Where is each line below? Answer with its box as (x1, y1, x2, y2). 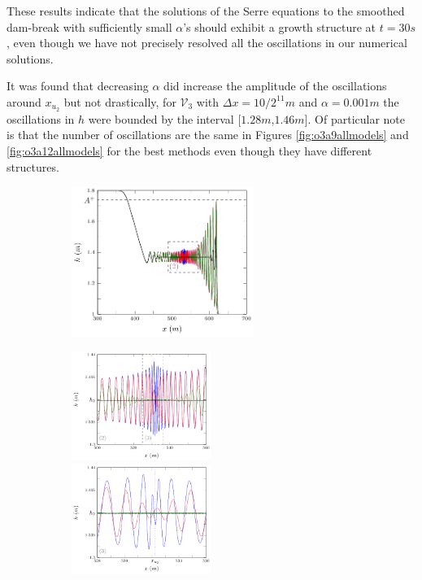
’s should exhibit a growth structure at (183, 18, 376, 35)
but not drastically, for (63, 93, 176, 110)
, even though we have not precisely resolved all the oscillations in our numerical (7, 34, 407, 51)
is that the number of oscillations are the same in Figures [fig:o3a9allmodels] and (7, 126, 409, 143)
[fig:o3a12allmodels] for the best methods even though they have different (7, 142, 372, 159)
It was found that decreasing (7, 77, 149, 94)
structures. (7, 158, 59, 175)
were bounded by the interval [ (88, 110, 241, 127)
